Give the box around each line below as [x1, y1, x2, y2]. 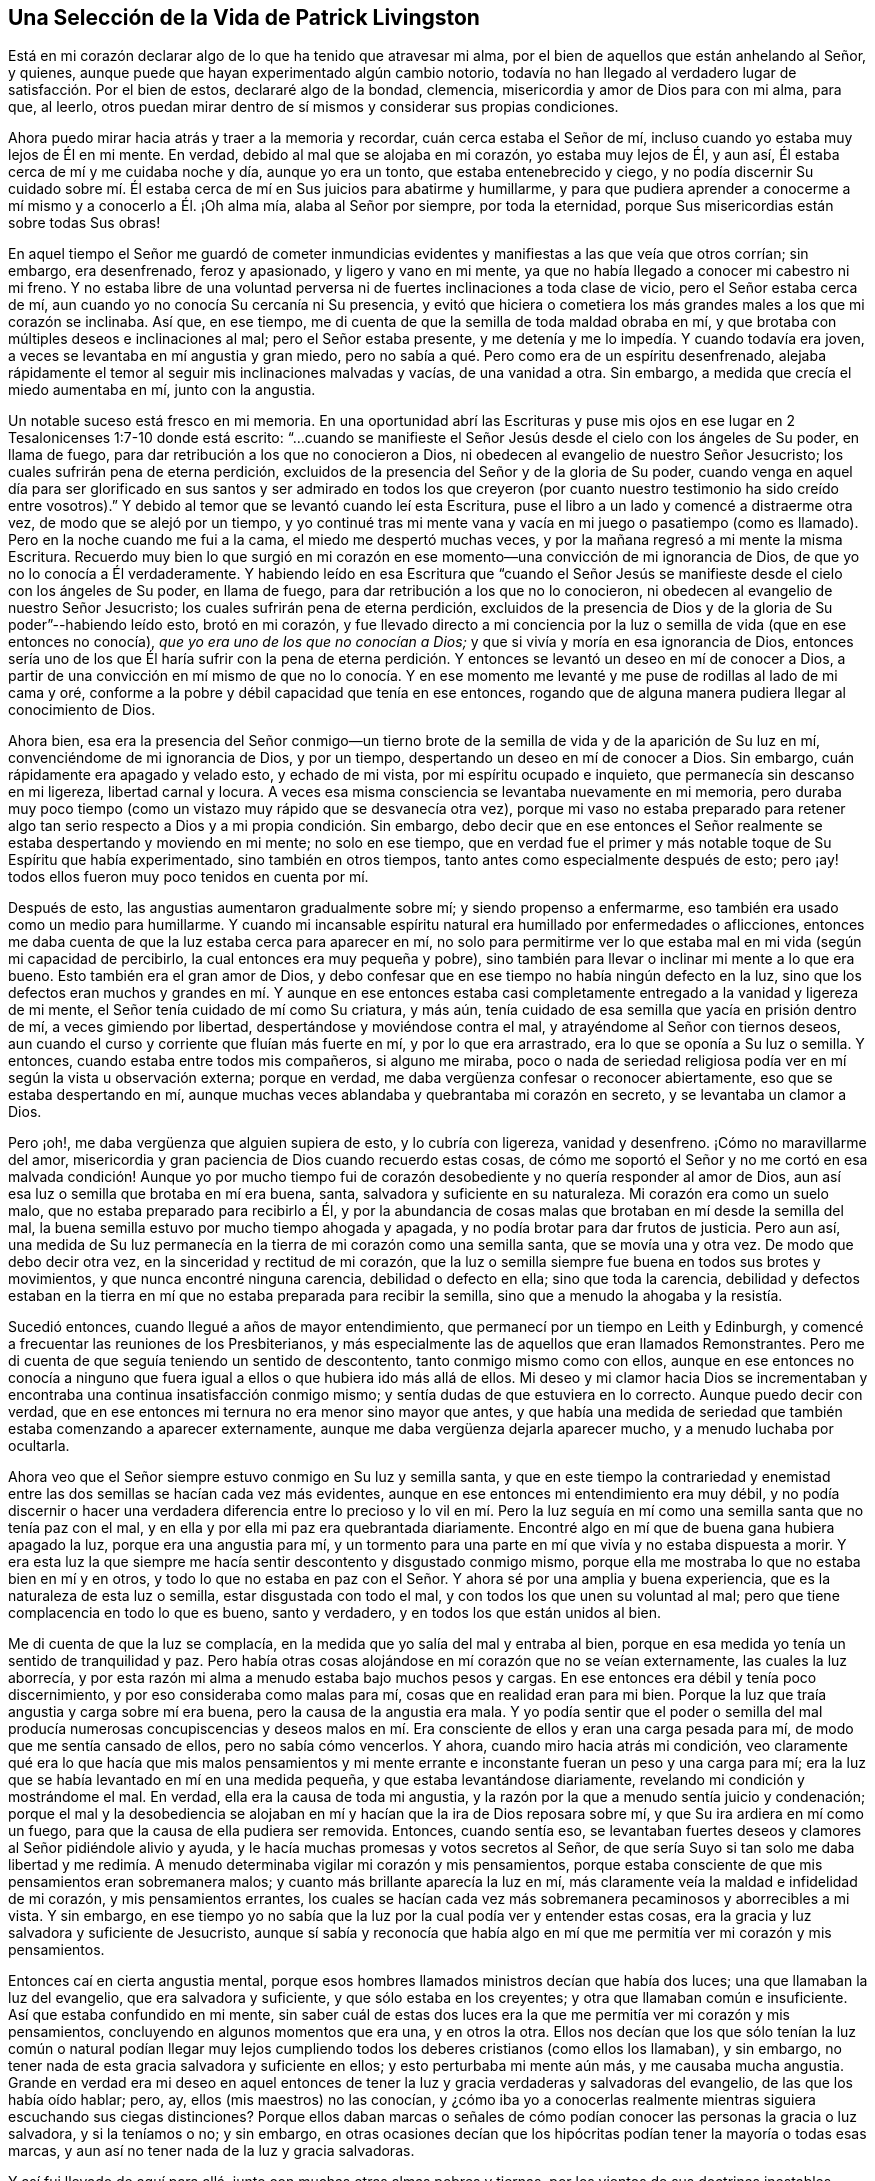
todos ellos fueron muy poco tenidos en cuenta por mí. [8, 868, 369, 886]
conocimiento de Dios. [8, 701, 156, 719]
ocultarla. [8, 1437, 70, 1455]
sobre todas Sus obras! [8, 214, 161, 232]
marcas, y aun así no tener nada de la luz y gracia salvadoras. [8, 2142, 415, 2160]
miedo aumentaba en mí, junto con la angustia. [8, 381, 316, 399]
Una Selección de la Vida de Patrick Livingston [8, 5, 480, 30]
